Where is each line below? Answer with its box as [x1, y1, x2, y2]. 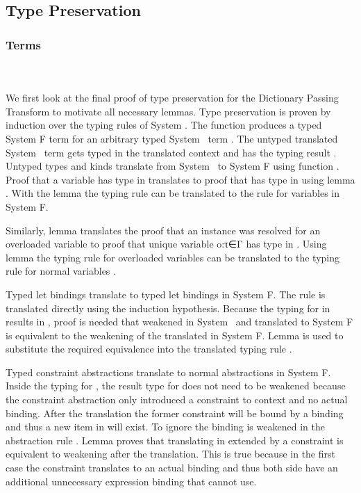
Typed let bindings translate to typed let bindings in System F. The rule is [6, 286, 326, 301]
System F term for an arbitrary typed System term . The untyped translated [6, 131, 338, 145]
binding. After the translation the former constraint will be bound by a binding [6, 405, 344, 420]
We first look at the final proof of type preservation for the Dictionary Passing [6, 90, 339, 105]
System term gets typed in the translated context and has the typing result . [6, 145, 337, 159]
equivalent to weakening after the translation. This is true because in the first [6, 446, 335, 461]
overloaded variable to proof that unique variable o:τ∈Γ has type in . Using [6, 236, 327, 251]
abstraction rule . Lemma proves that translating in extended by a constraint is [6, 433, 344, 447]
